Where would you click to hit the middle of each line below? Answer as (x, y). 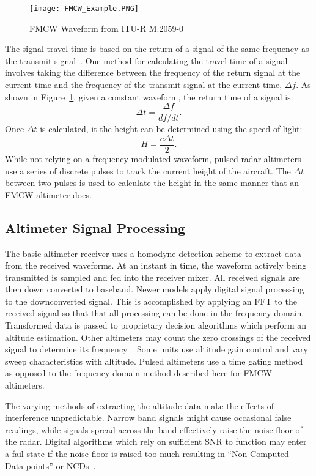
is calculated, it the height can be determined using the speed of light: (171, 129)
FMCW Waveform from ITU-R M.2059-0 (107, 28)
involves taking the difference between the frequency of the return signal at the (153, 73)
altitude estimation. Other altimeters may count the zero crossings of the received (158, 337)
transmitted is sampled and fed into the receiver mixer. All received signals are (152, 277)
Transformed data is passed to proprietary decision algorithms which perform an (156, 325)
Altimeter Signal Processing (95, 227)
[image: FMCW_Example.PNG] (84, 9)
